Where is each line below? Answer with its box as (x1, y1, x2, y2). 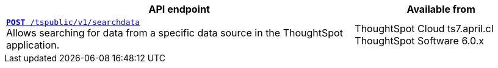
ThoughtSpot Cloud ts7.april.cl (355, 22, 494, 35)
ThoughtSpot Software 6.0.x (355, 34, 485, 47)
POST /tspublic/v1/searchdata (6, 18, 140, 27)
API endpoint (148, 3, 210, 15)
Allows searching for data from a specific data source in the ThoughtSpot (6, 27, 343, 39)
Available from (406, 3, 475, 15)
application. (6, 39, 60, 51)
